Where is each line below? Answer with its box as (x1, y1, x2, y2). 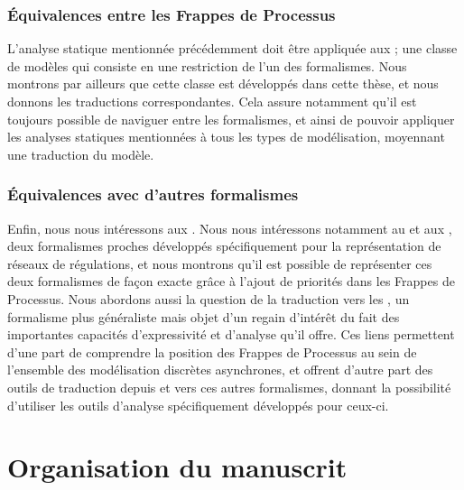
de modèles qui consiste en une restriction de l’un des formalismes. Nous (7, 56, 407, 75)
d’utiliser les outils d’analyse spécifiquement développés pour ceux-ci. (7, 395, 389, 414)
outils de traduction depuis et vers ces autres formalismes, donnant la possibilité (7, 377, 451, 396)
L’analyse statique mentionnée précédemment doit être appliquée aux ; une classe (7, 39, 458, 58)
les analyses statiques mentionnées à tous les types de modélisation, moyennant (7, 127, 445, 146)
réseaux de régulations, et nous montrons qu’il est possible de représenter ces (7, 254, 432, 273)
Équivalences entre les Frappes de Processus (7, 3, 336, 25)
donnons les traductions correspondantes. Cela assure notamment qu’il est (7, 92, 417, 110)
